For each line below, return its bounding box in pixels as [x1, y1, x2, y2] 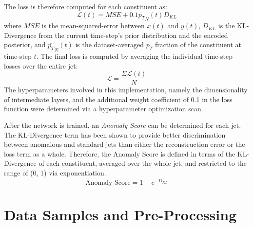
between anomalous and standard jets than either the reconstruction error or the [4, 139, 245, 149]
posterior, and [4, 39, 46, 50]
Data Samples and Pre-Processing [4, 205, 237, 225]
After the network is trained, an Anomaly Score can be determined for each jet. [4, 120, 241, 130]
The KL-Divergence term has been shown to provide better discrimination [4, 129, 226, 140]
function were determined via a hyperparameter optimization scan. [4, 104, 203, 114]
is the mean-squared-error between [41, 20, 145, 31]
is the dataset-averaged [75, 39, 144, 50]
